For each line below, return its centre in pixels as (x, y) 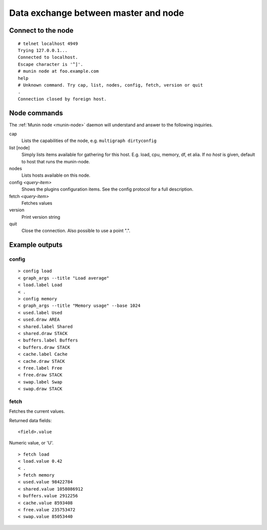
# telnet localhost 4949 (48, 44)
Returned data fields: (30, 420)
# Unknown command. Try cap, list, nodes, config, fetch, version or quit (111, 85)
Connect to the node (41, 30)
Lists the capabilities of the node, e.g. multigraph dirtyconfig (89, 141)
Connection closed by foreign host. (62, 99)
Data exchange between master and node (97, 13)
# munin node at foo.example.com (58, 71)
